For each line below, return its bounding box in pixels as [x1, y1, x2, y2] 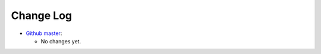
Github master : [26, 30, 62, 37]
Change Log [11, 9, 73, 22]
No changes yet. [40, 37, 81, 45]
